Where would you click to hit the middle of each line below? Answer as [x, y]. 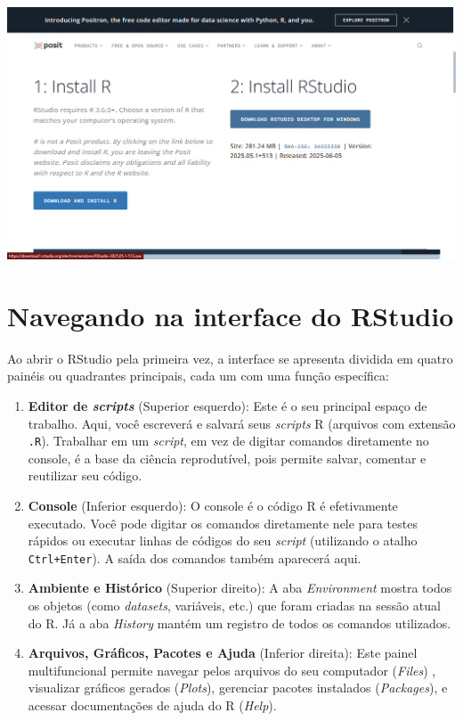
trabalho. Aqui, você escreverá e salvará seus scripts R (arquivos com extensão [242, 423]
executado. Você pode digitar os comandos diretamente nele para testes [223, 523]
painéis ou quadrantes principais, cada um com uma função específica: [198, 376]
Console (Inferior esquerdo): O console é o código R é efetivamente [213, 505]
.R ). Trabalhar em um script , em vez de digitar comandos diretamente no [228, 441]
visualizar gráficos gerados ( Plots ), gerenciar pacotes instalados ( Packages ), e [238, 688]
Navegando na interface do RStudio [231, 315]
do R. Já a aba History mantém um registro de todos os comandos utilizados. [240, 623]
